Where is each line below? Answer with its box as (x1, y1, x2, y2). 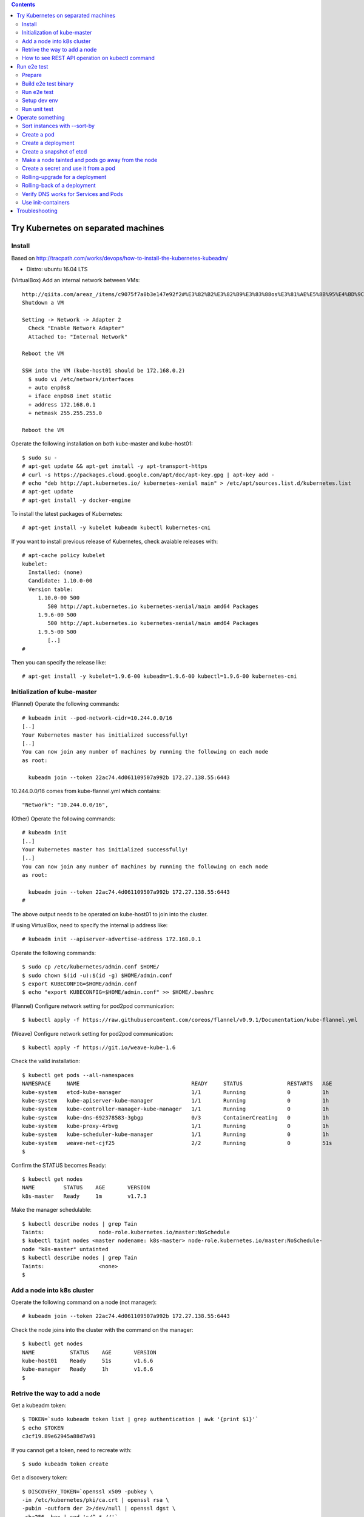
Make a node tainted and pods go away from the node (22, 157, 158, 164)
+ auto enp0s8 (28, 384, 70, 391)
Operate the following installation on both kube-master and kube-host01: (11, 440, 194, 447)
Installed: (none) (28, 569, 83, 576)
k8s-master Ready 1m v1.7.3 (22, 1192, 147, 1200)
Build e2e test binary (22, 79, 74, 87)
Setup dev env (22, 97, 58, 104)
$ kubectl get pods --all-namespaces (22, 1072, 135, 1078)
